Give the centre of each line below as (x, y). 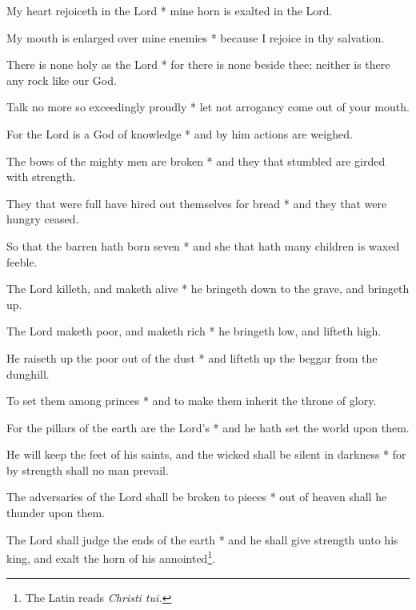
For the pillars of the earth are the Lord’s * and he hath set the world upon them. (208, 427)
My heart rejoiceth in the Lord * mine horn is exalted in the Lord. (170, 10)
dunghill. (28, 373)
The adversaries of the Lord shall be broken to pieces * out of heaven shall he (197, 497)
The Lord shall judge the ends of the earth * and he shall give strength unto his (202, 539)
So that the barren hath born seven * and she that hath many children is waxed (203, 245)
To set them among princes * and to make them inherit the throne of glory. (192, 401)
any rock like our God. (62, 80)
